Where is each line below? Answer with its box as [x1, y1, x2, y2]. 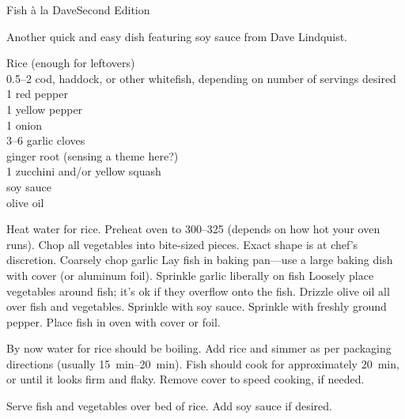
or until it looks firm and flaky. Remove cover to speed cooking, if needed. [6, 371, 365, 387]
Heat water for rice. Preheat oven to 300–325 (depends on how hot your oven [6, 221, 380, 237]
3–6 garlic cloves [6, 132, 85, 149]
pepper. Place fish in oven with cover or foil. [6, 313, 221, 330]
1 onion [6, 116, 43, 133]
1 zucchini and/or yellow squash [6, 163, 161, 179]
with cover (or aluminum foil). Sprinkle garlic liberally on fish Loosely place [6, 266, 374, 283]
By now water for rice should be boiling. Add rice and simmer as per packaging [6, 340, 392, 357]
